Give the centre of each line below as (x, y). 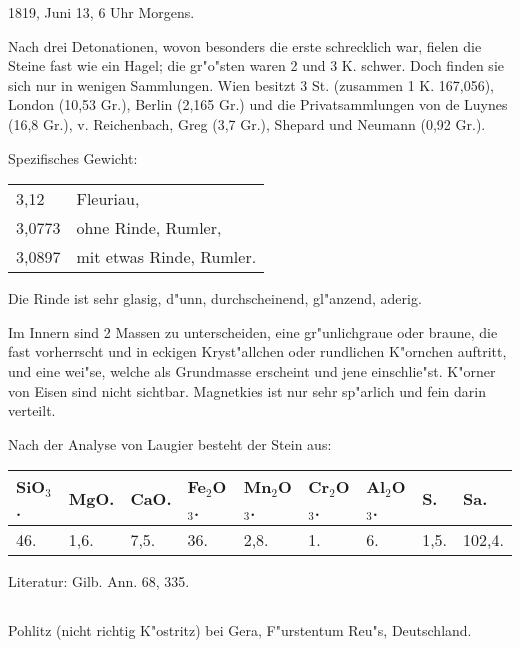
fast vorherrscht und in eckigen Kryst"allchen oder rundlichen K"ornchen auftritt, (257, 351)
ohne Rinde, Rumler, (149, 228)
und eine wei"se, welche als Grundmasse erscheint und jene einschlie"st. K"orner (252, 370)
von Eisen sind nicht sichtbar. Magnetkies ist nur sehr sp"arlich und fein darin (247, 390)
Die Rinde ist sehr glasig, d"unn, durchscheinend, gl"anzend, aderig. (215, 298)
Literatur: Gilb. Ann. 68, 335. (99, 581)
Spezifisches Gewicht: (73, 157)
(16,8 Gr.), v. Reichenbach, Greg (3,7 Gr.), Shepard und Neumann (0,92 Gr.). (247, 123)
